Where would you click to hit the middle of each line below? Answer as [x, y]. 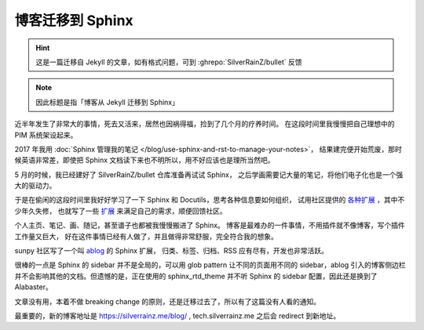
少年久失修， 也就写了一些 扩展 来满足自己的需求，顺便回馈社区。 [121, 211]
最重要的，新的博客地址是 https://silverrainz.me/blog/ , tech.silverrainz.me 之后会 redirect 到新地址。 [177, 315]
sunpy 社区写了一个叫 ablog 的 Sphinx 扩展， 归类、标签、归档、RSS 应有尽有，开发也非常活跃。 [172, 251]
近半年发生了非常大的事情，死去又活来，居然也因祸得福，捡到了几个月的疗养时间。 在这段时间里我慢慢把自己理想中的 [205, 124]
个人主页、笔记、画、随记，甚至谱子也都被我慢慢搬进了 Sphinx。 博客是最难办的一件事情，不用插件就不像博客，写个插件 [210, 225]
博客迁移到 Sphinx [74, 20]
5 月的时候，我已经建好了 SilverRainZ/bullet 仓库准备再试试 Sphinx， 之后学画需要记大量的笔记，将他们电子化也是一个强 [209, 174]
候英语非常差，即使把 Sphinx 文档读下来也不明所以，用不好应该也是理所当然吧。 [144, 160]
